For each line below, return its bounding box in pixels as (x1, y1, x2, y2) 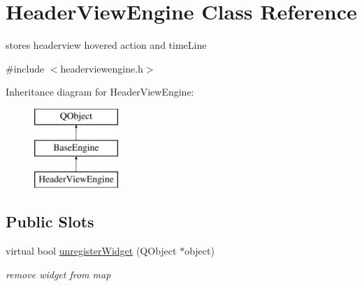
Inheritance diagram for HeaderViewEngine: (6, 84, 194, 99)
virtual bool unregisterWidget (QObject (6, 243, 177, 258)
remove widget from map (6, 266, 111, 281)
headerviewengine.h (60, 61, 143, 75)
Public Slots (6, 211, 94, 232)
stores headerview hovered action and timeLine (6, 38, 207, 52)
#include (6, 61, 45, 75)
